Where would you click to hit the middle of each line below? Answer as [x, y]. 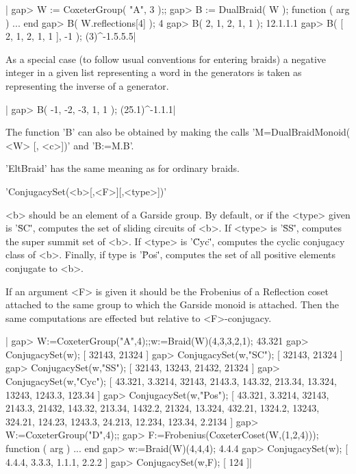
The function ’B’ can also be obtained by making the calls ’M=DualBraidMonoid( [178, 132]
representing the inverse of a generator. [87, 85]
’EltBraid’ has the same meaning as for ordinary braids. [123, 168]
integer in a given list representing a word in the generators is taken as [154, 72]
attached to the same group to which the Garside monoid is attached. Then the [172, 304]
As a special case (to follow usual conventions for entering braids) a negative [166, 59]
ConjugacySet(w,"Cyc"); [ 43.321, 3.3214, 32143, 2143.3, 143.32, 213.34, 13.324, [171, 381]
